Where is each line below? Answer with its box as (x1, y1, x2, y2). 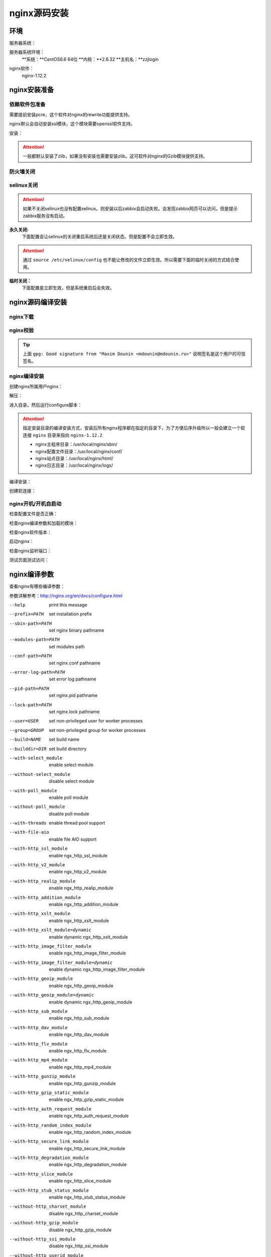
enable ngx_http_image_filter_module (49, 950, 126, 956)
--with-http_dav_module (9, 1025, 68, 1030)
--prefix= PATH (9, 611, 44, 617)
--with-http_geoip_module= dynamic (9, 992, 94, 998)
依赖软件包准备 (9, 101, 46, 108)
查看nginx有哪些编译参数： (9, 583, 65, 589)
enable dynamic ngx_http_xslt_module (49, 934, 128, 940)
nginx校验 (9, 327, 34, 334)
